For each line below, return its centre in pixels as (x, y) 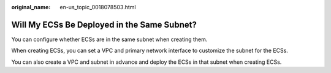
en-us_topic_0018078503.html (98, 7)
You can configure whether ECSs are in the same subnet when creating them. (109, 39)
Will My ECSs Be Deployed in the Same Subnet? (104, 25)
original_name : (31, 7)
